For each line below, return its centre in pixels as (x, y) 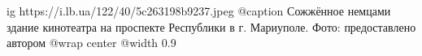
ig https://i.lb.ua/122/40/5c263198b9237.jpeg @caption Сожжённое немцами (199, 11)
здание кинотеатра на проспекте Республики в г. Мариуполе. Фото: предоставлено (211, 26)
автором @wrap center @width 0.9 (91, 43)
